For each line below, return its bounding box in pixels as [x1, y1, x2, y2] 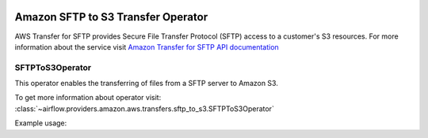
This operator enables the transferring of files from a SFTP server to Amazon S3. [14, 79, 279, 88]
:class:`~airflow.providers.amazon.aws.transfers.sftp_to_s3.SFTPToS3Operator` [14, 103, 275, 114]
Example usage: [14, 118, 67, 128]
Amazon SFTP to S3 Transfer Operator [14, 10, 208, 24]
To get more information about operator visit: [14, 93, 162, 103]
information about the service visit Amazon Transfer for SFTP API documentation [14, 42, 279, 51]
